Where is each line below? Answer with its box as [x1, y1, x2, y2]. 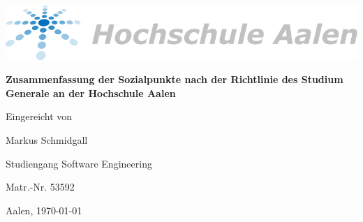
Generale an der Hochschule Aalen [6, 85, 176, 100]
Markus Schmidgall [6, 132, 88, 147]
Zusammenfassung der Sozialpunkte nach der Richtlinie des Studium [6, 72, 343, 87]
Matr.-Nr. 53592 [6, 179, 75, 194]
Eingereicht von [6, 109, 73, 124]
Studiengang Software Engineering [6, 156, 152, 170]
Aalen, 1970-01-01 [6, 202, 82, 217]
